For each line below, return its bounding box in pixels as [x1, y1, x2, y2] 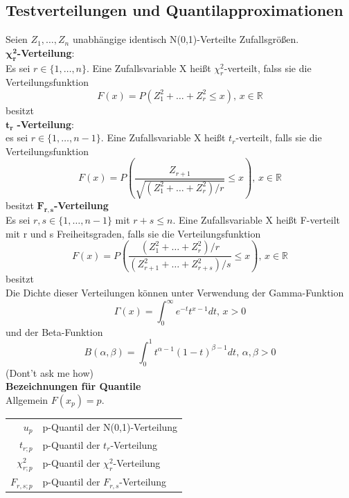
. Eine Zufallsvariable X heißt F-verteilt [172, 213, 341, 227]
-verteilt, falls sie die [235, 130, 322, 145]
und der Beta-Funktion [6, 324, 103, 339]
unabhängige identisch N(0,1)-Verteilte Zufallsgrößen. [72, 32, 299, 46]
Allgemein [6, 392, 48, 407]
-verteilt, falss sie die [224, 60, 312, 75]
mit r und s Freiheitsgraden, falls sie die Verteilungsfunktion [6, 226, 261, 240]
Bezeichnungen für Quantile [6, 379, 141, 393]
